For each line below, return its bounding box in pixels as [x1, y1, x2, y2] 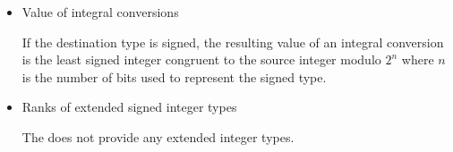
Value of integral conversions [21, 3, 179, 21]
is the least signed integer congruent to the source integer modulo [21, 50, 381, 69]
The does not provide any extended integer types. [21, 127, 295, 146]
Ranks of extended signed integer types [21, 97, 237, 116]
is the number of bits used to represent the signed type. [21, 67, 327, 86]
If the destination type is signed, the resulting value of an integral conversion [21, 32, 444, 51]
